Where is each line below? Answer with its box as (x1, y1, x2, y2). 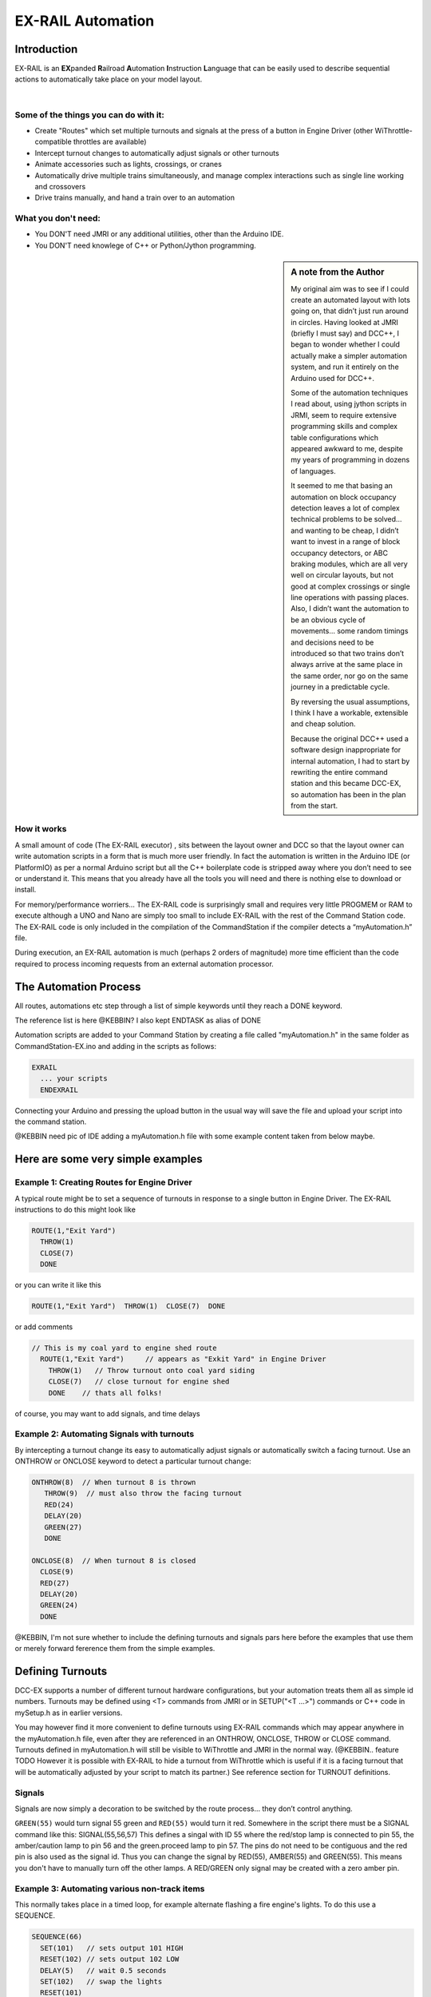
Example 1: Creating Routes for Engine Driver (14, 1177, 192, 1188)
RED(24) (44, 1500, 74, 1509)
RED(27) (40, 1578, 70, 1587)
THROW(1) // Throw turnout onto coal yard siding (48, 1366, 255, 1375)
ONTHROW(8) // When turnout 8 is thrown (31, 1478, 196, 1487)
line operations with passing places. (291, 593, 409, 602)
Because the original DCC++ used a (291, 733, 409, 743)
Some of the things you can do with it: (14, 109, 165, 120)
